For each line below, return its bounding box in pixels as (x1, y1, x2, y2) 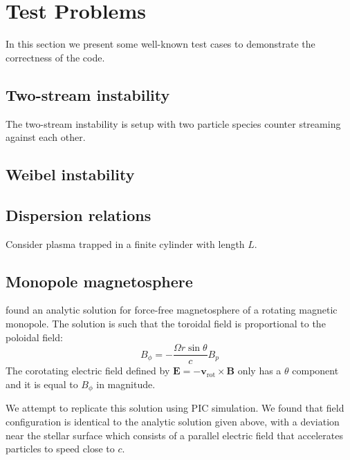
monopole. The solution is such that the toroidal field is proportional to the (6, 316, 326, 331)
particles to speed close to (6, 441, 115, 456)
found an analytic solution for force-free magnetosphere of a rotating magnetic (6, 303, 338, 317)
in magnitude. (96, 376, 156, 391)
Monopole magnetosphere (6, 270, 193, 291)
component (292, 363, 339, 378)
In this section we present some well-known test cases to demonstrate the (6, 37, 315, 51)
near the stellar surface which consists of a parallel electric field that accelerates (6, 428, 343, 442)
